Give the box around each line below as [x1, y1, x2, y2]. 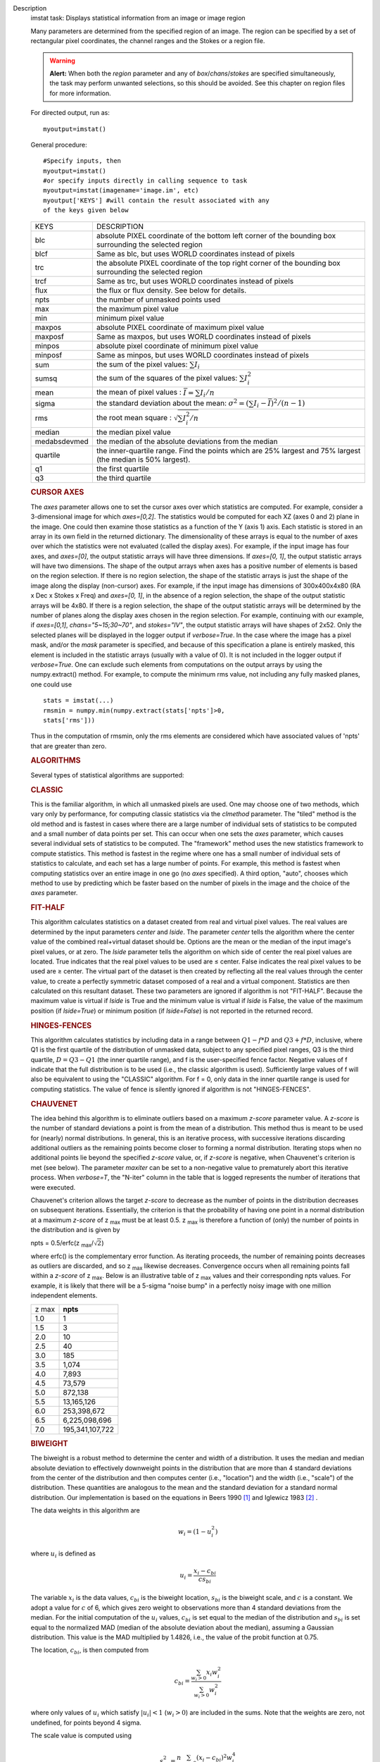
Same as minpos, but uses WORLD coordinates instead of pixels [96, 350, 310, 359]
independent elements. [30, 1291, 98, 1300]
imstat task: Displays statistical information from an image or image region [30, 14, 246, 23]
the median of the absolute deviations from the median [96, 437, 278, 447]
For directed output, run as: [30, 109, 110, 117]
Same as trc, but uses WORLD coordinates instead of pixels [96, 276, 294, 285]
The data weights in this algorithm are [30, 1506, 141, 1515]
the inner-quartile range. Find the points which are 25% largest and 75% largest [96, 446, 361, 456]
